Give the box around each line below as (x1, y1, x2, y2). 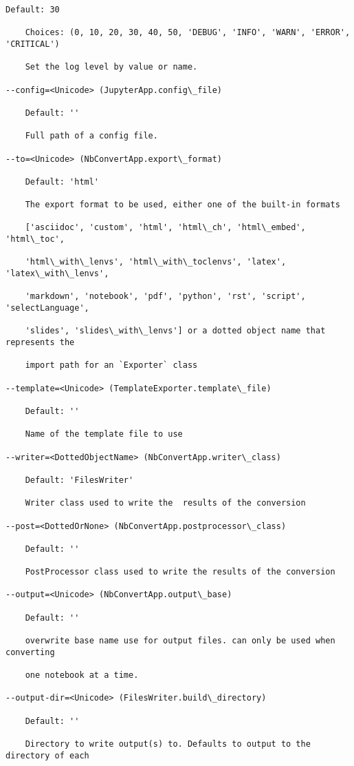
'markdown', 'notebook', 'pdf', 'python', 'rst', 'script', (25, 291, 306, 302)
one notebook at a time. (25, 670, 139, 681)
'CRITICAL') (5, 39, 60, 49)
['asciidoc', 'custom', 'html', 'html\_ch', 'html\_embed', (25, 222, 306, 233)
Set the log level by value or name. (25, 62, 198, 72)
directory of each (5, 750, 89, 760)
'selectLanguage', (5, 303, 89, 313)
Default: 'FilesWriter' (25, 475, 134, 485)
